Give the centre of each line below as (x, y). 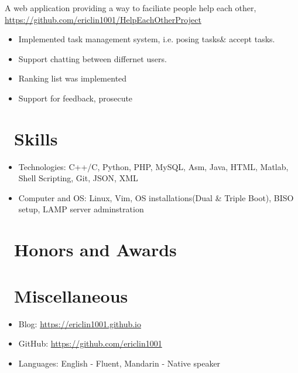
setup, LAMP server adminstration (81, 209)
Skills (36, 138)
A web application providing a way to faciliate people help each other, (131, 8)
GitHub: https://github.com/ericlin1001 (90, 343)
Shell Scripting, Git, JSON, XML (78, 178)
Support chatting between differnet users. (93, 58)
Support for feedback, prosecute (76, 98)
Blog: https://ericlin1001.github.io (80, 323)
